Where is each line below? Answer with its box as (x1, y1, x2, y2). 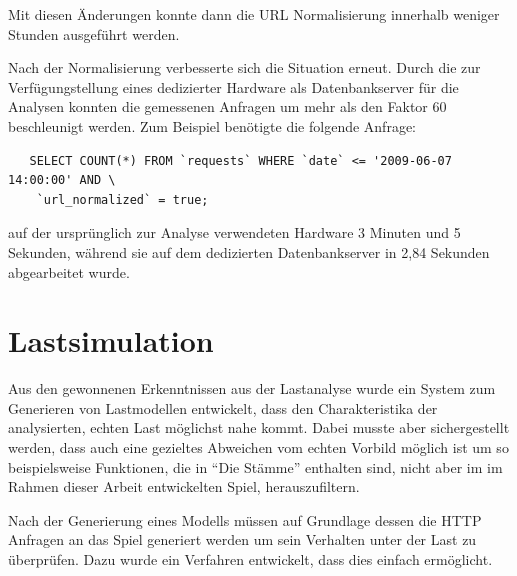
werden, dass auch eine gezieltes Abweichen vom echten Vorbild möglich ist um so (8, 437, 509, 458)
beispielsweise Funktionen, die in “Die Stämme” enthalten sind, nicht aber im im (8, 456, 503, 477)
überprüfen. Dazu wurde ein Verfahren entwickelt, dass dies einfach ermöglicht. (8, 549, 493, 569)
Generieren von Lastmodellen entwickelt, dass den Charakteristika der (8, 397, 438, 418)
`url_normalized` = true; (36, 192, 209, 207)
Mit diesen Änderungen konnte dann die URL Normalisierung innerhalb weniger (8, 4, 500, 24)
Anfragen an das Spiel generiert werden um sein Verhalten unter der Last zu (8, 529, 477, 550)
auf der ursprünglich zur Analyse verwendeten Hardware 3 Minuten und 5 (8, 222, 461, 243)
